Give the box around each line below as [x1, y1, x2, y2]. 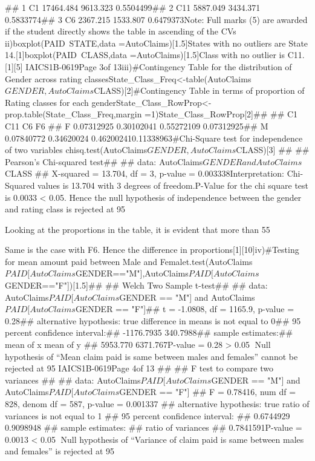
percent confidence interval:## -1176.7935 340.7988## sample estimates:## [5, 326, 293, 339]
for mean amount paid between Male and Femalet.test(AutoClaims [5, 255, 253, 267]
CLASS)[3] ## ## [236, 143, 310, 156]
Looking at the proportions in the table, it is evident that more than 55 [5, 223, 270, 235]
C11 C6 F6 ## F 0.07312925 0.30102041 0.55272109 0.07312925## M [5, 119, 268, 132]
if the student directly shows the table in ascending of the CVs [5, 25, 236, 38]
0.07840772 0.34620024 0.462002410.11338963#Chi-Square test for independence [5, 131, 303, 144]
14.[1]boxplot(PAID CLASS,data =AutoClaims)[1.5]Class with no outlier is [5, 48, 285, 61]
